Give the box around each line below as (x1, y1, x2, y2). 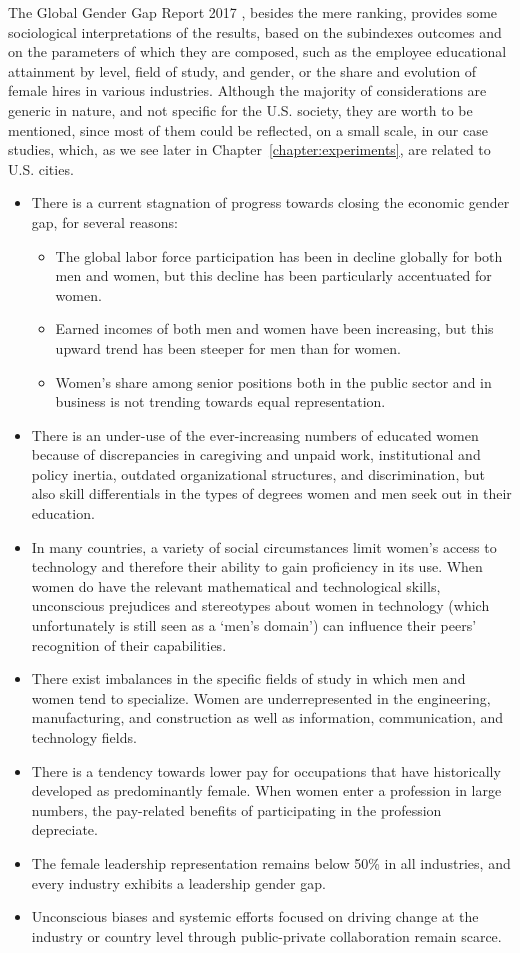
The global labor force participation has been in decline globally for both (55, 245, 503, 266)
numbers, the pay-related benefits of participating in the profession (31, 799, 442, 820)
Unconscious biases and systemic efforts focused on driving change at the (31, 906, 479, 927)
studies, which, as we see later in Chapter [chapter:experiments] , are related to (8, 139, 491, 160)
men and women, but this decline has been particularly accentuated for (55, 265, 492, 286)
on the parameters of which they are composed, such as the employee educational (8, 41, 507, 62)
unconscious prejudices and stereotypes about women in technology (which (31, 595, 490, 616)
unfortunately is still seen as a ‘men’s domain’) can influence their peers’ (31, 615, 477, 636)
